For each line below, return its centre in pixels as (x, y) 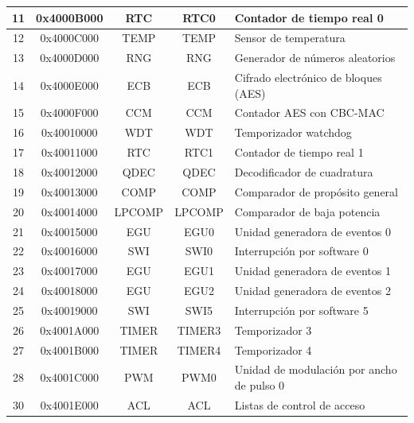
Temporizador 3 (273, 330)
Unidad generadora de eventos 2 (312, 291)
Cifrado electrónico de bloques (308, 78)
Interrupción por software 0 (301, 251)
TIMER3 (199, 330)
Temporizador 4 (273, 349)
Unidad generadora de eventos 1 (312, 271)
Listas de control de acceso (300, 404)
